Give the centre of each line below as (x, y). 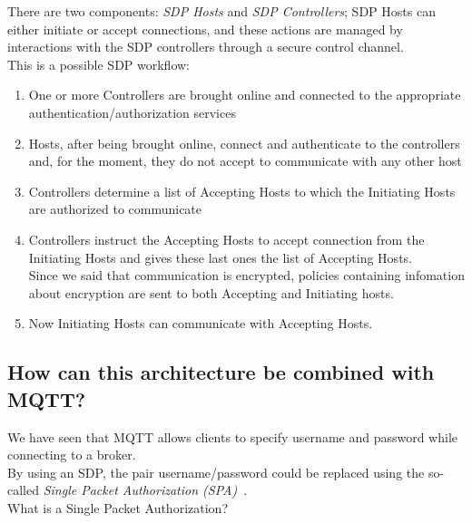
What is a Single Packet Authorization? (118, 507)
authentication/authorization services (132, 112)
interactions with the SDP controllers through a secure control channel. (206, 47)
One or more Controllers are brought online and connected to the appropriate (245, 95)
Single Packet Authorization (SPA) (140, 490)
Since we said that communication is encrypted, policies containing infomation (246, 275)
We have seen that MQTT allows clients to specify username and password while (233, 436)
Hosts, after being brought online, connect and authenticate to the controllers (244, 143)
